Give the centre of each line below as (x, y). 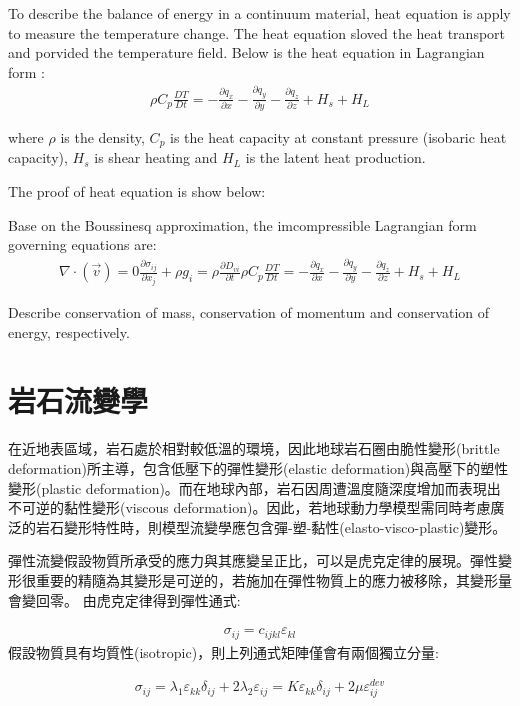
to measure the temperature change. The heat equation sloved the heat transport (257, 32)
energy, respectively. (69, 331)
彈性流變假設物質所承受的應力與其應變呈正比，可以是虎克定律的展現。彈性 (253, 560)
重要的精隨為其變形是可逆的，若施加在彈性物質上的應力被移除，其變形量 (273, 579)
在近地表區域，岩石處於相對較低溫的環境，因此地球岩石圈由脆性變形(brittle (254, 448)
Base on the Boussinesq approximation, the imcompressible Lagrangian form (242, 224)
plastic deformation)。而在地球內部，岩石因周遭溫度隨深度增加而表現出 (271, 487)
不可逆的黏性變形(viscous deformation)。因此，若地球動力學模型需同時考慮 (249, 507)
